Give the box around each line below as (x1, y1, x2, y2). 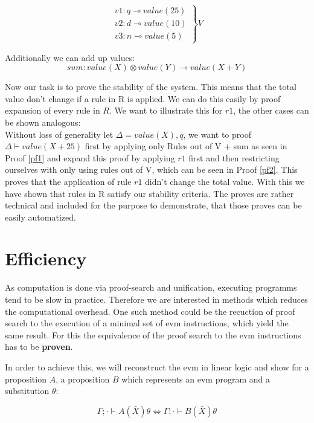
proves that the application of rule (5, 175, 132, 187)
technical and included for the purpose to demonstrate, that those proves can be (5, 199, 302, 211)
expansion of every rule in (5, 104, 100, 117)
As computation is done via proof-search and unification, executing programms (5, 281, 297, 294)
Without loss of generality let (5, 128, 114, 140)
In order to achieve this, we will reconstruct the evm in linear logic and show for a (5, 360, 309, 373)
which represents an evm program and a (121, 372, 270, 385)
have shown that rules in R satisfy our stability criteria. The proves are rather (5, 187, 294, 199)
